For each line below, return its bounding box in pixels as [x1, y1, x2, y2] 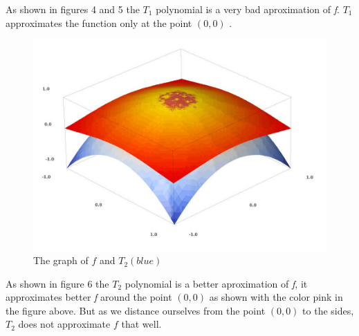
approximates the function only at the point [6, 15, 192, 30]
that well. [121, 317, 162, 331]
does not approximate [18, 317, 111, 331]
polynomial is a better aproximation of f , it [125, 276, 308, 290]
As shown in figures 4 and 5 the [6, 2, 140, 16]
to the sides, [302, 303, 354, 317]
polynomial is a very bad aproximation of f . [156, 2, 340, 16]
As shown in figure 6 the [6, 276, 109, 290]
